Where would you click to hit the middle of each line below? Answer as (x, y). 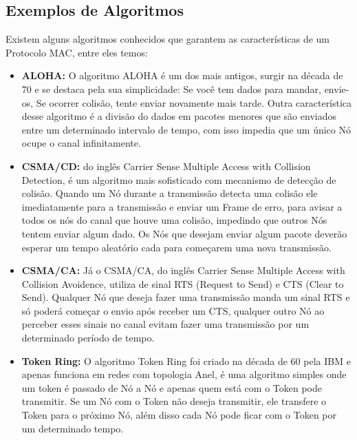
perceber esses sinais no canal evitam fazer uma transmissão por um (165, 324)
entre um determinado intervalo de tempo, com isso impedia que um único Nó (186, 129)
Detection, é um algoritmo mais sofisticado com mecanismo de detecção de (179, 179)
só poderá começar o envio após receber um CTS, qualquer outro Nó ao (173, 310)
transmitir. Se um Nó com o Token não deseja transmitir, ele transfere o (174, 401)
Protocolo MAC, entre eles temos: (77, 52)
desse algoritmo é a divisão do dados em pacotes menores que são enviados (179, 116)
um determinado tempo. (73, 428)
